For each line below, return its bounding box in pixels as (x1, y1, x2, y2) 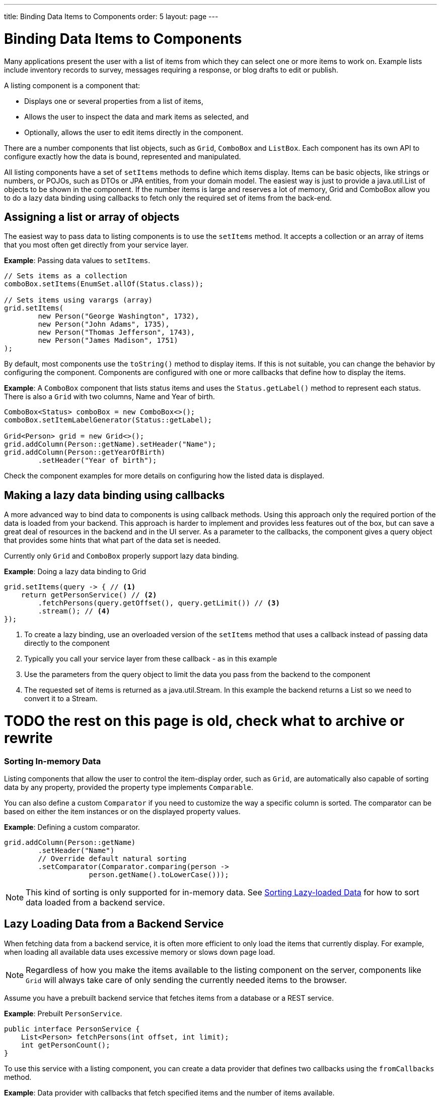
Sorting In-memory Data (4, 756, 101, 766)
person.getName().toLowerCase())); (89, 871, 229, 879)
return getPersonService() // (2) (21, 591, 157, 599)
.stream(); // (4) (38, 607, 110, 616)
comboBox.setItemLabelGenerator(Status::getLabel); (4, 416, 212, 424)
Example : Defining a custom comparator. (4, 823, 140, 832)
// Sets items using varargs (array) (4, 296, 153, 304)
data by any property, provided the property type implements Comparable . (4, 783, 254, 792)
